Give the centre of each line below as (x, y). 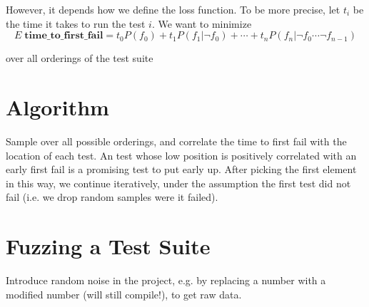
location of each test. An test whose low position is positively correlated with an (181, 155)
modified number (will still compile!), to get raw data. (124, 294)
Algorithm (57, 106)
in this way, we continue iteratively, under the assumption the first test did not (178, 183)
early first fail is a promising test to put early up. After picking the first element (181, 169)
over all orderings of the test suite (80, 58)
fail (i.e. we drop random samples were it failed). (112, 197)
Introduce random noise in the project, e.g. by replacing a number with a (166, 280)
